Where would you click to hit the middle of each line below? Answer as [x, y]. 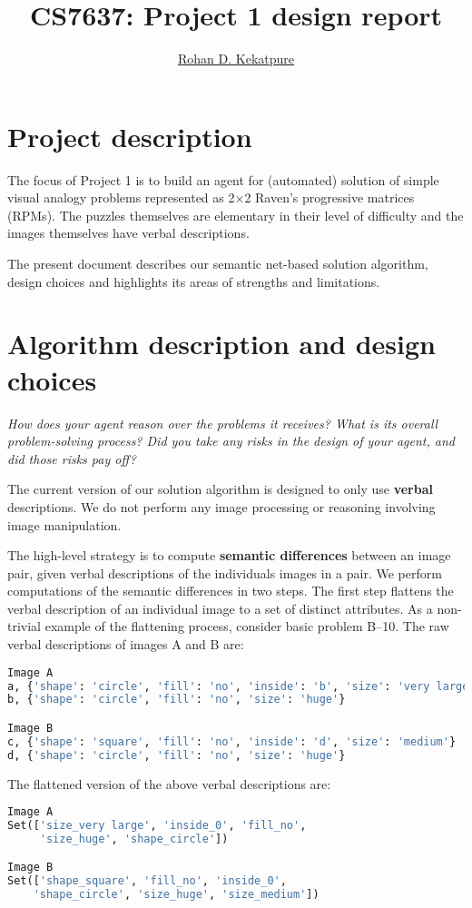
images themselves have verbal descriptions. [128, 233]
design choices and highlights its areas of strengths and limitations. [194, 281]
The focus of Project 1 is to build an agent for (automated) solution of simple [223, 179]
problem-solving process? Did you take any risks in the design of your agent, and [231, 441]
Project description [130, 136]
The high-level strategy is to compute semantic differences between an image [229, 555]
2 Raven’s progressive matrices [329, 197]
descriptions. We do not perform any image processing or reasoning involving [221, 506]
